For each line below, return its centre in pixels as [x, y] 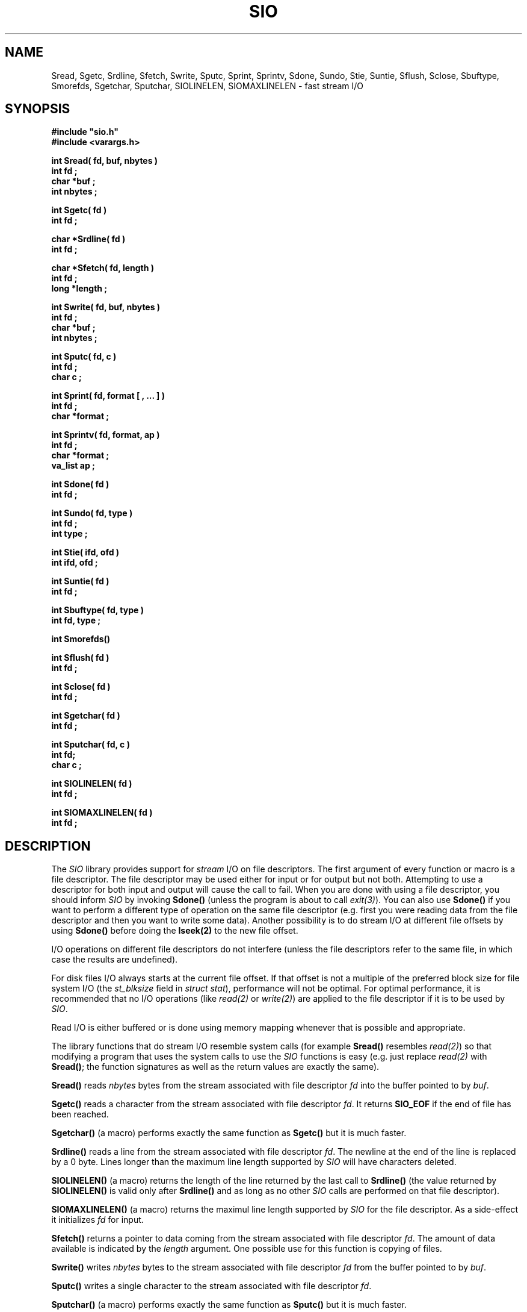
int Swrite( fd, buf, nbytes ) [106, 307]
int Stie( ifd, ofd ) [85, 552]
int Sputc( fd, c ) [84, 357]
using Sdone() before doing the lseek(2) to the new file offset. [175, 931]
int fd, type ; [76, 620]
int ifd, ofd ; [75, 563]
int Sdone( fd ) [80, 484]
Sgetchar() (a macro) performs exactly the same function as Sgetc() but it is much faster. [229, 1133]
